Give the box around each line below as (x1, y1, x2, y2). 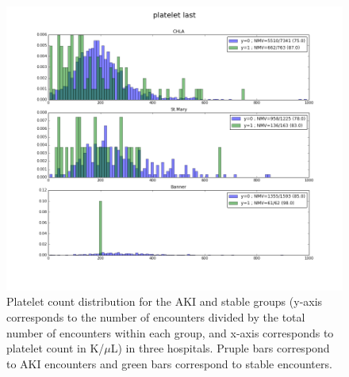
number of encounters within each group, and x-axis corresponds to (6, 324, 334, 341)
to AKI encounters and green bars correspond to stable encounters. (6, 355, 332, 371)
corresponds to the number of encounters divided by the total (6, 308, 305, 325)
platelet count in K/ (6, 340, 105, 356)
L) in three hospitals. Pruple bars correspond (110, 340, 330, 356)
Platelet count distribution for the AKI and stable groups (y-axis (6, 293, 323, 310)
